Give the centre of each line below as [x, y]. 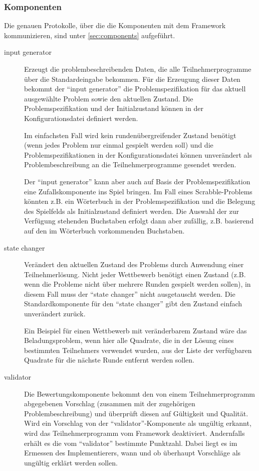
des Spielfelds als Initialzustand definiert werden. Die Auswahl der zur [132, 211]
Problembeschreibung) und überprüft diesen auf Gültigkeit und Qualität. [136, 413]
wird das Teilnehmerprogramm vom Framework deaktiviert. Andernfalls [135, 433]
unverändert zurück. [55, 314]
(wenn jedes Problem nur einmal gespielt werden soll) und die [119, 145]
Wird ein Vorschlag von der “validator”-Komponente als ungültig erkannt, [138, 423]
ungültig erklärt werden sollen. [71, 462]
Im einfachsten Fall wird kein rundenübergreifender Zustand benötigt [130, 135]
